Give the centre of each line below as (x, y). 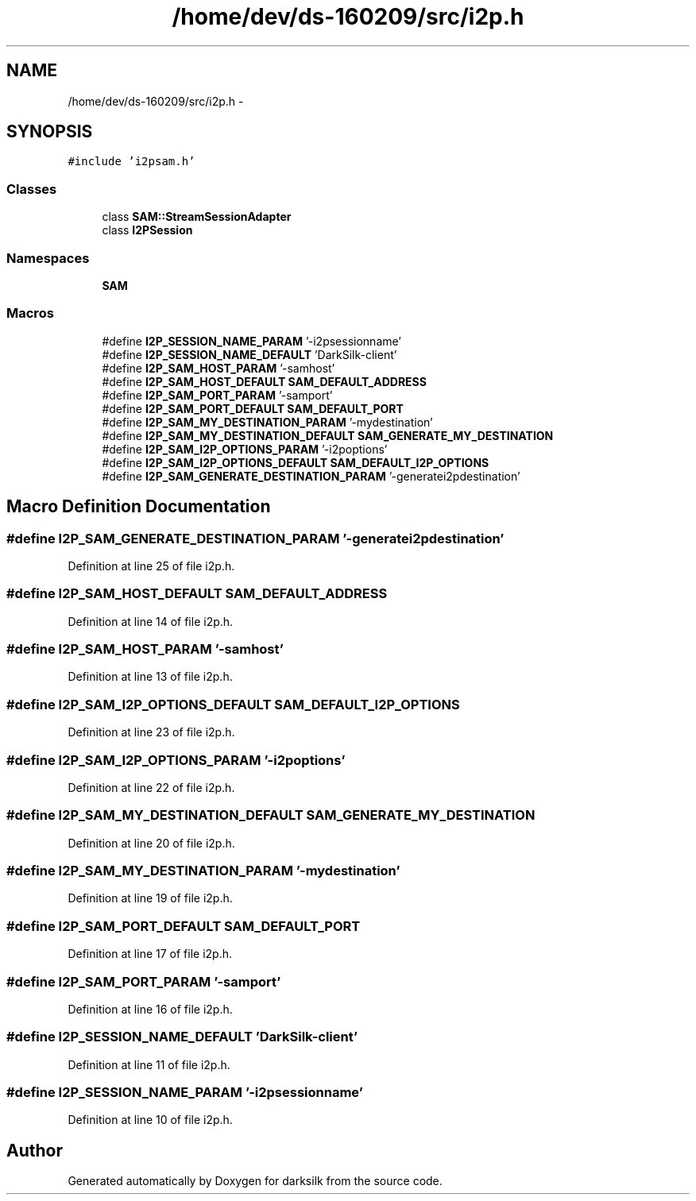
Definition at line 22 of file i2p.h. (151, 787)
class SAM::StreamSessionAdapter (197, 217)
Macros (30, 313)
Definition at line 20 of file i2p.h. (151, 843)
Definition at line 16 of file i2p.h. (150, 1009)
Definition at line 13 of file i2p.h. (150, 677)
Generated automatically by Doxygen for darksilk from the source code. (255, 1181)
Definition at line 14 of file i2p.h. (151, 621)
